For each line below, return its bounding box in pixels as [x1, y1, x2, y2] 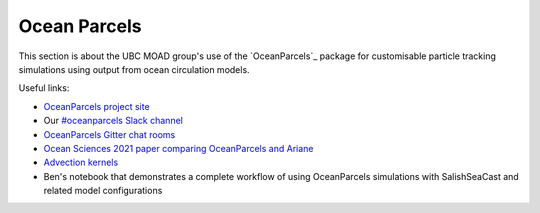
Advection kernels [43, 156, 119, 169]
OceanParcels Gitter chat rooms [43, 128, 176, 140]
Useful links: [18, 82, 70, 94]
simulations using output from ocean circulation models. [18, 63, 250, 75]
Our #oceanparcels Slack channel [43, 115, 184, 127]
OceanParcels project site [43, 100, 150, 112]
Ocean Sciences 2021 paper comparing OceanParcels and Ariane [43, 142, 314, 154]
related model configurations [43, 185, 163, 197]
